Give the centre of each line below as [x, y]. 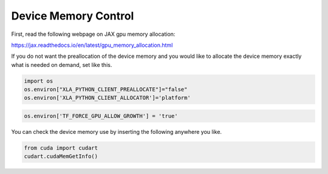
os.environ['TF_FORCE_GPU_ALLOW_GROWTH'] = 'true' [101, 116]
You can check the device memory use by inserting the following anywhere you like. [116, 132]
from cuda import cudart [61, 148]
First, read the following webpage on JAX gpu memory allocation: [93, 34]
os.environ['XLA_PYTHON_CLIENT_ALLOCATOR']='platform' [107, 98]
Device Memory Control [73, 16]
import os [39, 81]
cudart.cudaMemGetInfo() [61, 156]
